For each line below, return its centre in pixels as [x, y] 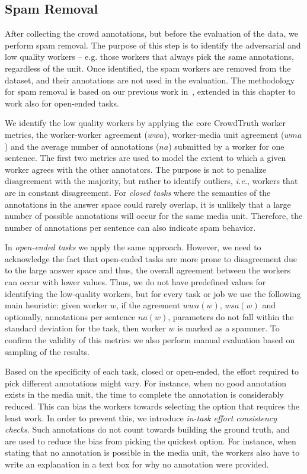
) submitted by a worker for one [226, 146]
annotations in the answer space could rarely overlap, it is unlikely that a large [148, 204]
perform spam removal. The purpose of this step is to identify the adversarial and [153, 45]
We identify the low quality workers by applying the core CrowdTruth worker [145, 123]
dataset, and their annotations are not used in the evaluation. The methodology [150, 80]
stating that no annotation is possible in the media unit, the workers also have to [152, 452]
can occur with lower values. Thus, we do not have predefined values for [135, 282]
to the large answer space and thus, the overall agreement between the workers [148, 270]
